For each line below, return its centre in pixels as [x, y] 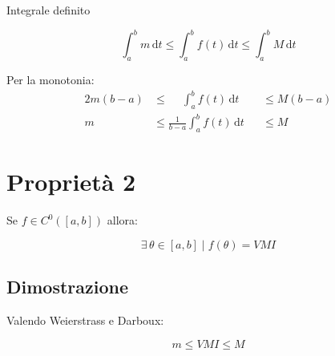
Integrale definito [48, 10]
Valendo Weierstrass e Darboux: [85, 320]
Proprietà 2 [71, 182]
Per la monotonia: [50, 79]
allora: [122, 220]
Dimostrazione [68, 287]
